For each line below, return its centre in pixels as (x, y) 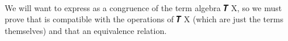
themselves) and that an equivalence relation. (86, 30)
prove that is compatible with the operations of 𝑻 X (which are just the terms (144, 19)
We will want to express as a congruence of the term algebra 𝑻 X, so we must (143, 7)
